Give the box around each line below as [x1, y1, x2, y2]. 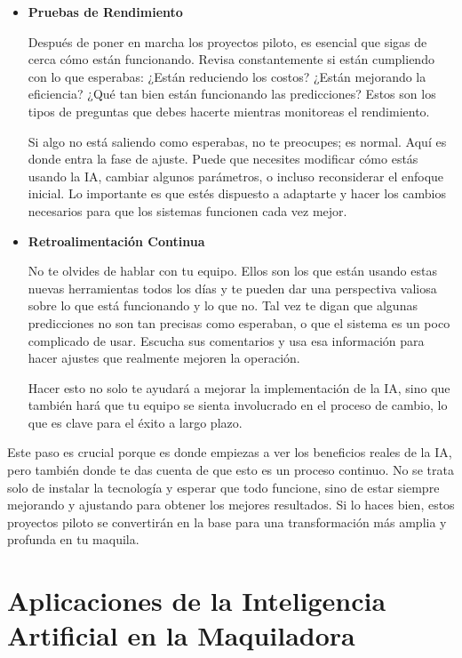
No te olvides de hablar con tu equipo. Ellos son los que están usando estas [28, 261, 437, 280]
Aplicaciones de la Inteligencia [7, 582, 386, 619]
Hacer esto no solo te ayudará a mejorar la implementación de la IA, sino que [28, 378, 450, 397]
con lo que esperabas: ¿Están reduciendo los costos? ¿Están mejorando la [28, 67, 426, 85]
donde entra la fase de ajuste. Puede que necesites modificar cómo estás [28, 149, 418, 168]
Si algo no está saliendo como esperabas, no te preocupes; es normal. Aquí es [28, 132, 447, 150]
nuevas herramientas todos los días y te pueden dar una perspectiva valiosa [28, 278, 437, 297]
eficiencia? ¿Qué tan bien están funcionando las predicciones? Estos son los [28, 84, 436, 103]
